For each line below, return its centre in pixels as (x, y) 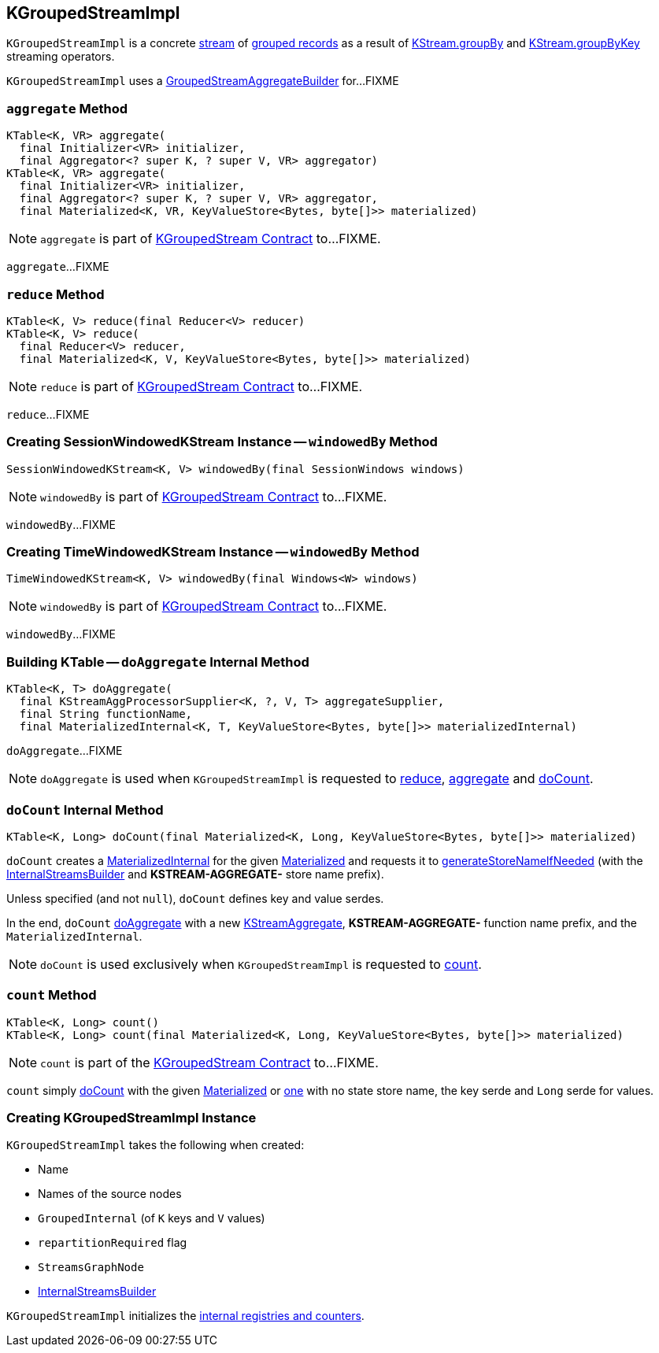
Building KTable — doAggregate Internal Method (158, 662)
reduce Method (56, 294)
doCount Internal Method (85, 810)
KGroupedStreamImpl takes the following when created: (155, 1145)
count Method (52, 995)
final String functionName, (106, 714)
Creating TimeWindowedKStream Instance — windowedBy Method (213, 552)
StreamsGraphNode (91, 1268)
